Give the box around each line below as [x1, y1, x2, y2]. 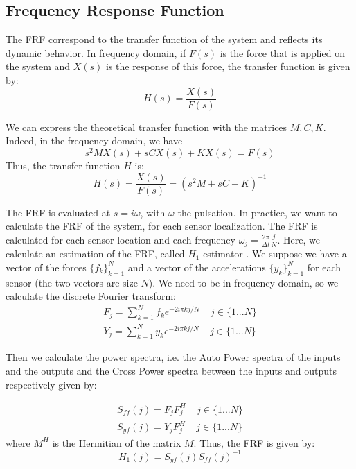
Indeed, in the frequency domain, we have [6, 133, 183, 148]
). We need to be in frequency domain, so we [148, 275, 339, 289]
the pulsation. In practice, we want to [177, 205, 337, 219]
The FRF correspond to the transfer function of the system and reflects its [6, 32, 323, 46]
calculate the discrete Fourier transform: [6, 289, 176, 303]
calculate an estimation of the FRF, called [6, 246, 185, 261]
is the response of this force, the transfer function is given [106, 59, 350, 74]
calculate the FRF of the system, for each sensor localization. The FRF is [6, 219, 318, 233]
